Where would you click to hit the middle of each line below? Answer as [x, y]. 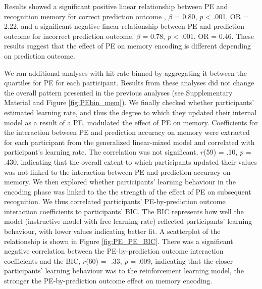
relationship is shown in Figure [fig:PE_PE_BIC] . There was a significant [119, 241]
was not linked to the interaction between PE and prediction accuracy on [117, 172]
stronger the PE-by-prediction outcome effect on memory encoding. [108, 281]
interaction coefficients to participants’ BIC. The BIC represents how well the [124, 211]
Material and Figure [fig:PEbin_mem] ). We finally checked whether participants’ [129, 102]
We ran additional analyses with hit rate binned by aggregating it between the [125, 73]
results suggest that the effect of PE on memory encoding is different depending [127, 46]
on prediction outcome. [40, 55]
